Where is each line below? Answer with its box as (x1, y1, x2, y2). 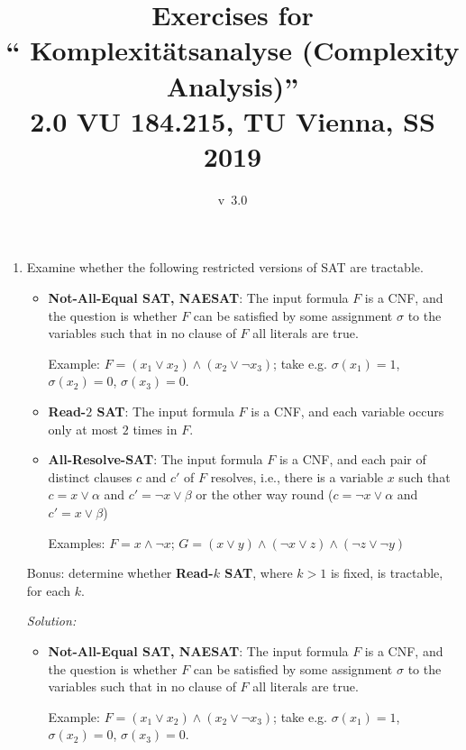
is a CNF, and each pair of (279, 450, 426, 469)
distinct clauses (48, 467, 132, 486)
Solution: (26, 611, 77, 630)
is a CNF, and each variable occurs (251, 402, 444, 421)
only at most (48, 419, 119, 438)
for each (26, 581, 71, 599)
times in (132, 419, 178, 438)
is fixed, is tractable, (330, 563, 443, 582)
